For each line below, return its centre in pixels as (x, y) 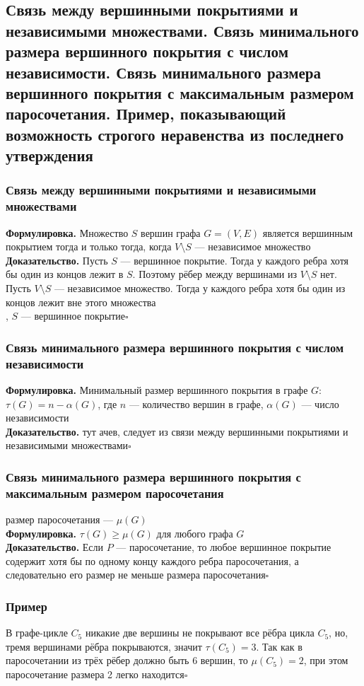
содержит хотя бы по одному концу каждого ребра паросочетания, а (152, 560)
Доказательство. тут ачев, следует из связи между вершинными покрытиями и (177, 431)
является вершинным (308, 232)
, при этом (326, 660)
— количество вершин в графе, (196, 403)
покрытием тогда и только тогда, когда (89, 246)
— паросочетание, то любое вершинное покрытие (224, 547)
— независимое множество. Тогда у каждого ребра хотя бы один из (200, 288)
